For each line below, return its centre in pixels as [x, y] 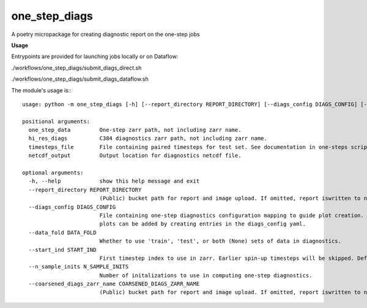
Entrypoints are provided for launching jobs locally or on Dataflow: [95, 57]
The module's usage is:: [41, 90]
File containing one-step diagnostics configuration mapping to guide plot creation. [232, 215]
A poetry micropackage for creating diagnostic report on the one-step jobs [106, 34]
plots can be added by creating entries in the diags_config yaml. [202, 224]
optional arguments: [53, 173]
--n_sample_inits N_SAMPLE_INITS [79, 267]
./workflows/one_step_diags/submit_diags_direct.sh [76, 68]
